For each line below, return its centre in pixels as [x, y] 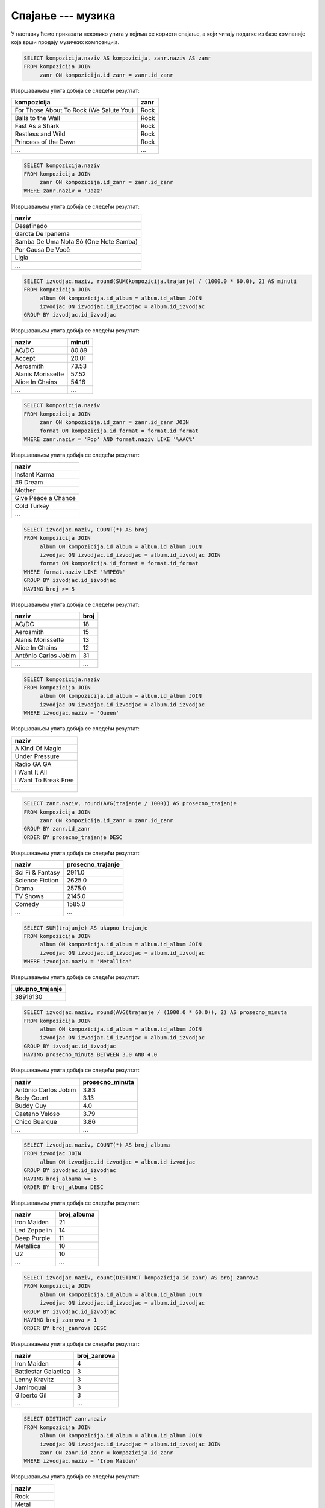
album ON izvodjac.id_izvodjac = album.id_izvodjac [117, 1162]
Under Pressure [37, 756]
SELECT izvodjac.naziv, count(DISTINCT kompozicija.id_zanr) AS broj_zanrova [141, 1278]
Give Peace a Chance [45, 498]
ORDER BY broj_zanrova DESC [65, 1328]
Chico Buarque [36, 1121]
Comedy [27, 904]
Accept [25, 358]
